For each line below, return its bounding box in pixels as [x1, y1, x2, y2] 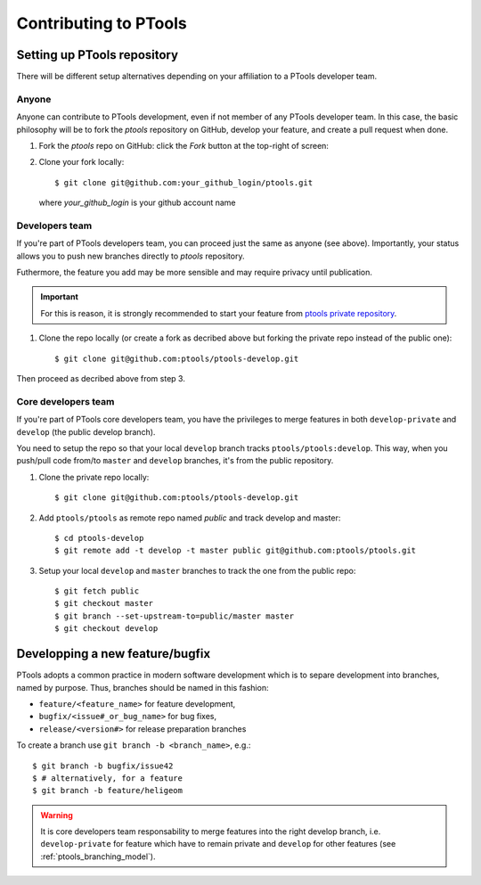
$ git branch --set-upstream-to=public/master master [54, 610, 294, 621]
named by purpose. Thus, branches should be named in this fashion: [16, 682, 269, 692]
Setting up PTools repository [16, 47, 178, 62]
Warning [40, 809, 73, 820]
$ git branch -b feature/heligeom [32, 785, 183, 796]
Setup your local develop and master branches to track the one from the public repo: [38, 565, 356, 576]
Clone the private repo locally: [38, 471, 150, 482]
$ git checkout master [54, 598, 154, 609]
